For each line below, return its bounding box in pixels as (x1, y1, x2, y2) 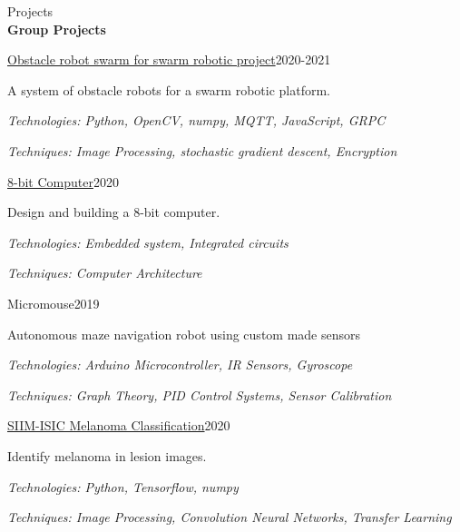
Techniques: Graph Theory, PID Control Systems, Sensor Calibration (7, 385, 392, 404)
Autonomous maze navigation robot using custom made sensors (7, 324, 361, 343)
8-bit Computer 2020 (7, 172, 119, 191)
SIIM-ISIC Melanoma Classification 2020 (7, 416, 230, 435)
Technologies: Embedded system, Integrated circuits (7, 232, 289, 251)
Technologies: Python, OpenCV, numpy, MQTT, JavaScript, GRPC (7, 111, 386, 130)
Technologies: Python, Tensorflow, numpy (7, 477, 239, 496)
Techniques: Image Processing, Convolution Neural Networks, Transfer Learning (7, 507, 452, 527)
